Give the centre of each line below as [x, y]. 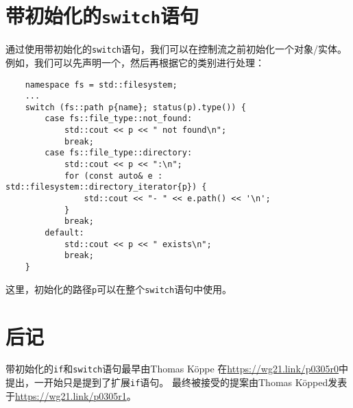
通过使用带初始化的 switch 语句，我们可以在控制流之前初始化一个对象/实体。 [176, 49]
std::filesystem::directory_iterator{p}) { [106, 187]
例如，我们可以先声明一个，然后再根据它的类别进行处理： [135, 62]
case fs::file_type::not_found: [119, 119]
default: [64, 233]
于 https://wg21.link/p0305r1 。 [71, 395]
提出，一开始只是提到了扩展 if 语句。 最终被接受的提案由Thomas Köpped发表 [176, 382]
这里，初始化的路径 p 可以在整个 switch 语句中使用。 [119, 289]
